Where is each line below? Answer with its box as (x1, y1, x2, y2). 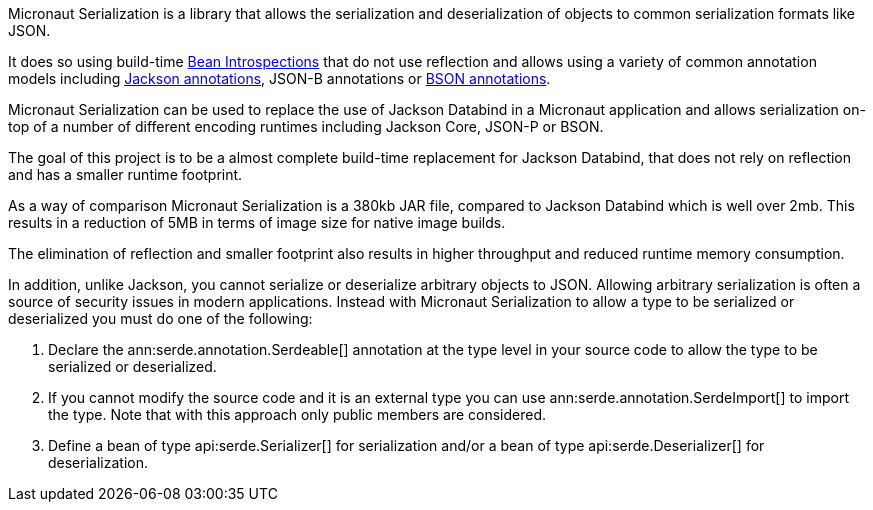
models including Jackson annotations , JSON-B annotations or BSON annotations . (8, 70, 551, 87)
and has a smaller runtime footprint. (8, 166, 243, 183)
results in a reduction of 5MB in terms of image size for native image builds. (8, 214, 506, 231)
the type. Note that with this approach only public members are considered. (48, 406, 547, 423)
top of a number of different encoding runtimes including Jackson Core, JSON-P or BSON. (8, 118, 604, 135)
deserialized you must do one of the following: (8, 310, 313, 327)
